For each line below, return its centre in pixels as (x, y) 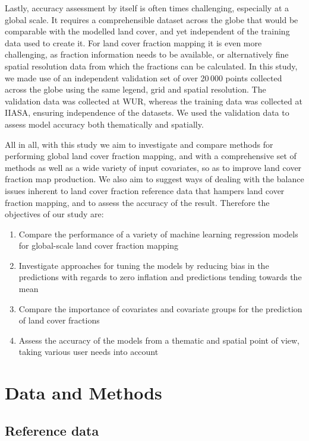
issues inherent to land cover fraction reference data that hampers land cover (145, 190)
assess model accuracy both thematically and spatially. (104, 124)
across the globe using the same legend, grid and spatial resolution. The (135, 89)
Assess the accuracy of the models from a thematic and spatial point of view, (159, 340)
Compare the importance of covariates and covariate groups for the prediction (160, 308)
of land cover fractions (59, 320)
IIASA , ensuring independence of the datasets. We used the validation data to (147, 112)
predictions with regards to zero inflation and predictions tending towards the (160, 277)
